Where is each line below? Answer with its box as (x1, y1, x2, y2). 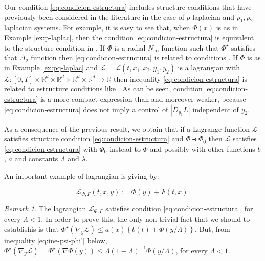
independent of (192, 104, 239, 114)
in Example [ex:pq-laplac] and (4, 62, 98, 73)
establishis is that (4, 224, 59, 234)
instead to (109, 143, 141, 154)
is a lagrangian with (178, 62, 240, 73)
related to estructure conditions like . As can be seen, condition (4, 83, 203, 94)
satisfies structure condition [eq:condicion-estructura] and (4, 133, 184, 144)
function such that (161, 42, 219, 53)
